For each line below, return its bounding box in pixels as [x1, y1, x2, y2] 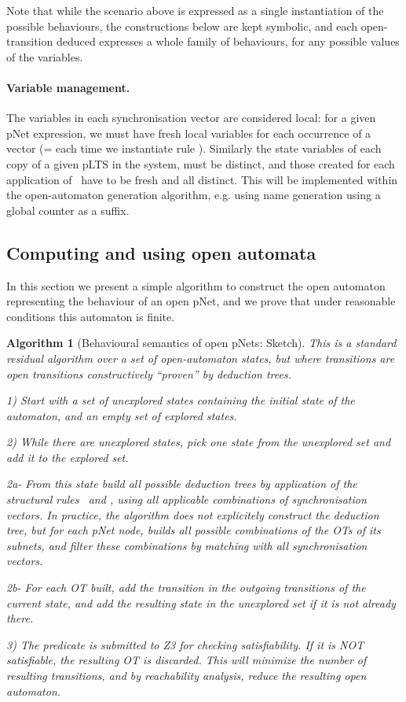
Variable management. [6, 79, 130, 95]
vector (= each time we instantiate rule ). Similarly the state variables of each [6, 140, 382, 157]
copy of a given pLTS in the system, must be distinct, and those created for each [6, 155, 395, 172]
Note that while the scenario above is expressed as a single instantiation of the [6, 2, 384, 18]
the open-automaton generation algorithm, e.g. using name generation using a [6, 187, 381, 203]
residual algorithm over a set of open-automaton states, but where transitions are [6, 349, 395, 366]
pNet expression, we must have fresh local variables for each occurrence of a [6, 124, 371, 141]
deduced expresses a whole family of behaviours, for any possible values [56, 33, 400, 50]
